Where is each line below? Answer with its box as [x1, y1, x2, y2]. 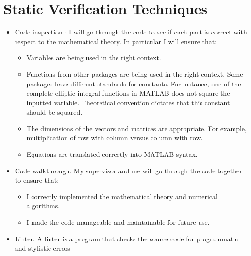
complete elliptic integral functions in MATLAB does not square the [26, 88, 230, 98]
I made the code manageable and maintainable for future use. [26, 217, 210, 227]
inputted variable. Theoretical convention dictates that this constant [26, 97, 230, 107]
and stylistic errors [15, 243, 70, 253]
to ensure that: [15, 175, 59, 185]
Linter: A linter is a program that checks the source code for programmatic [15, 233, 238, 243]
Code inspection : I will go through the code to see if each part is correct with [15, 27, 247, 37]
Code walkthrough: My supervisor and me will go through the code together [15, 165, 242, 175]
